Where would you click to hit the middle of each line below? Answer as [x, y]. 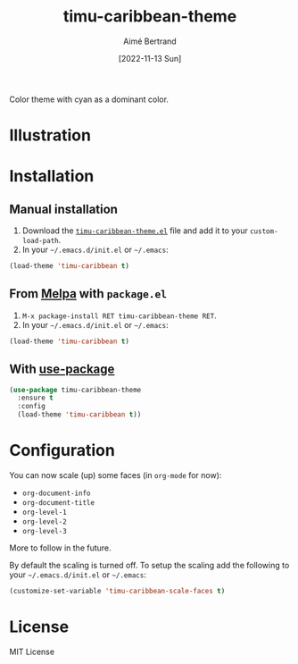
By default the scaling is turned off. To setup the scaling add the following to [149, 565]
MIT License [32, 651]
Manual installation [64, 209]
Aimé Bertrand [150, 41]
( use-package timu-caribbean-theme [75, 390]
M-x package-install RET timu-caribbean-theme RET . [119, 315]
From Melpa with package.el [88, 294]
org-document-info [56, 493]
